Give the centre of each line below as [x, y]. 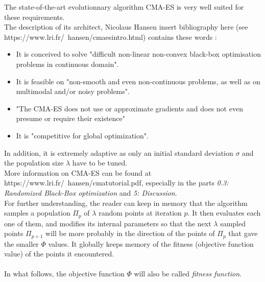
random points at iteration [140, 213]
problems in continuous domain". [67, 64]
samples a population [37, 213]
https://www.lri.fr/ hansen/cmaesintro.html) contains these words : [111, 37]
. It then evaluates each [224, 213]
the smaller [21, 243]
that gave [243, 233]
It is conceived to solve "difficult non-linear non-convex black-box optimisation [138, 54]
